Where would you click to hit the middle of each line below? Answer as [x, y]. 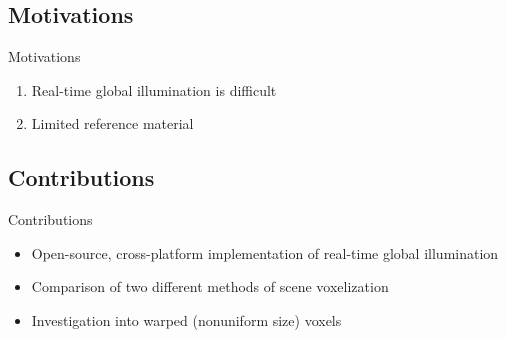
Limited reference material [112, 123]
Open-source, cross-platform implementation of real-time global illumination [265, 252]
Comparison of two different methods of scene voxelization [210, 286]
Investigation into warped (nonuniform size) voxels [186, 319]
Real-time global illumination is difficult [154, 89]
